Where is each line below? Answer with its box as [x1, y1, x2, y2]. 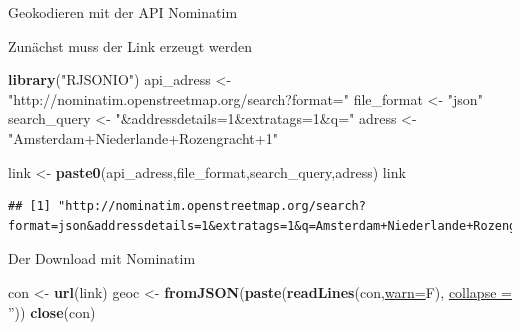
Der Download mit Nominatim [8, 248, 196, 269]
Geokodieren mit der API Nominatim [8, 2, 238, 22]
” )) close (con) [8, 301, 96, 322]
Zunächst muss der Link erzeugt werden [8, 35, 252, 56]
